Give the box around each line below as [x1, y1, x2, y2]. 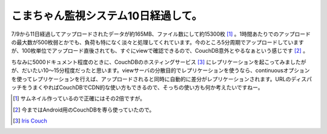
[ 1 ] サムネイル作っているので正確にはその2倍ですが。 [13, 95, 145, 102]
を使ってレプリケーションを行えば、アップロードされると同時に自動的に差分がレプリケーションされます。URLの [11, 75, 291, 82]
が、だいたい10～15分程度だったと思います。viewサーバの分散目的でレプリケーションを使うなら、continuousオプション [11, 67, 310, 74]
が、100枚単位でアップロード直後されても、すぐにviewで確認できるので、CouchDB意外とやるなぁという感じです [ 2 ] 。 [11, 47, 309, 55]
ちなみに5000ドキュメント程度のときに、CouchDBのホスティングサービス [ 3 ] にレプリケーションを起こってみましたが [11, 58, 306, 65]
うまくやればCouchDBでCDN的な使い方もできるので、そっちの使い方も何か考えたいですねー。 [27, 84, 263, 91]
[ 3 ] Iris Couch [13, 117, 48, 124]
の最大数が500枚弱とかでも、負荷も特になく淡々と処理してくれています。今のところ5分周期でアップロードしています [11, 38, 304, 45]
